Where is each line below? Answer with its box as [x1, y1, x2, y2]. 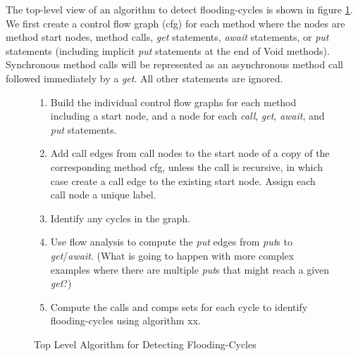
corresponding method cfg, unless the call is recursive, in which [50, 159, 323, 174]
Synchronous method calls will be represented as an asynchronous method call [6, 57, 343, 72]
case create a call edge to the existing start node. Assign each [50, 173, 316, 188]
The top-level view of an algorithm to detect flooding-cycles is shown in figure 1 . [6, 2, 353, 16]
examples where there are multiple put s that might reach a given [50, 262, 330, 276]
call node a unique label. [50, 187, 156, 202]
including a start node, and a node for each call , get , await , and [50, 108, 325, 123]
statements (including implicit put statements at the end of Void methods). [6, 43, 330, 58]
